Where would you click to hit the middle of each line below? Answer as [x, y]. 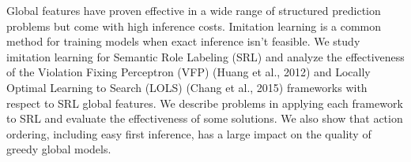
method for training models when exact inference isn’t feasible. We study [183, 41]
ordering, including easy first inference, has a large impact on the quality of [189, 133]
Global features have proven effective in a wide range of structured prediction [194, 10]
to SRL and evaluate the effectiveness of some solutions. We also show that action [205, 118]
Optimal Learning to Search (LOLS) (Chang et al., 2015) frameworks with [187, 87]
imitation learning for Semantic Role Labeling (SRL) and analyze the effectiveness [205, 56]
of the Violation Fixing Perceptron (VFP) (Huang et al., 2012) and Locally [189, 72]
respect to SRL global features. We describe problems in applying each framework [205, 103]
